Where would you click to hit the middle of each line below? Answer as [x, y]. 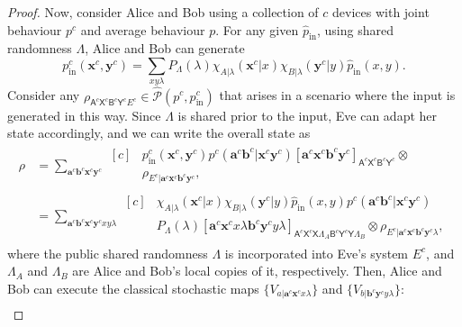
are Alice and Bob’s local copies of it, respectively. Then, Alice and [257, 271]
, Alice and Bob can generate [165, 48]
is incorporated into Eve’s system [317, 253]
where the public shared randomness [108, 253]
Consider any [44, 95]
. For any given [257, 29]
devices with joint [381, 12]
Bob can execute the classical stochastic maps [133, 288]
